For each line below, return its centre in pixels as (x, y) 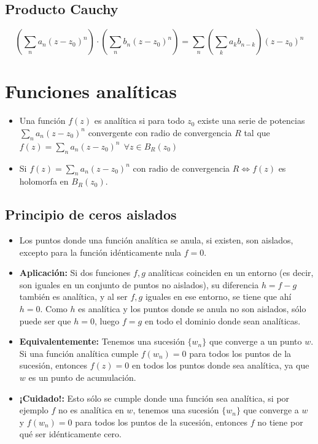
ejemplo (34, 410)
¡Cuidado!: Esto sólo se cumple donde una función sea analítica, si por (154, 398)
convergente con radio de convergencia (160, 132)
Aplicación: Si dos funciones (75, 273)
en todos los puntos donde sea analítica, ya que (220, 365)
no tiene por (280, 422)
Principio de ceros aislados (91, 214)
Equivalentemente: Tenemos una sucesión (102, 341)
